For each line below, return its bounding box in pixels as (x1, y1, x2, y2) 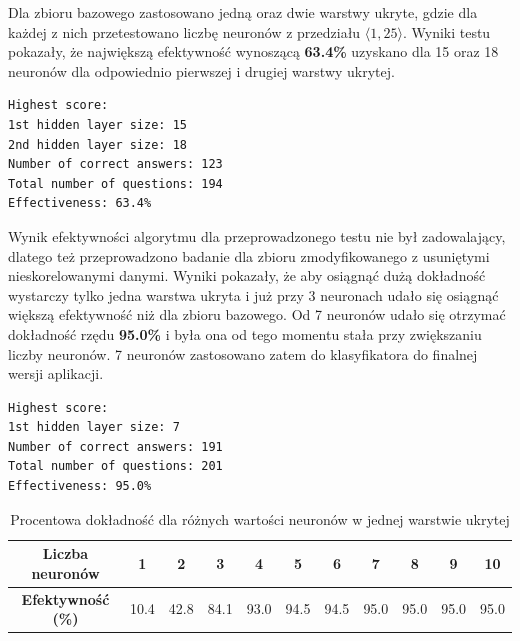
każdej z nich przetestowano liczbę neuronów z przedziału (8, 21, 361, 42)
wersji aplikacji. (8, 363, 104, 384)
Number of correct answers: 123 (8, 157, 223, 172)
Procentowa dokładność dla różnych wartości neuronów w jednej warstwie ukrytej (10, 508, 510, 529)
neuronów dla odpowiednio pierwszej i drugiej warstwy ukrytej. (8, 60, 395, 81)
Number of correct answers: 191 (8, 439, 223, 454)
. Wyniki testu (402, 21, 491, 42)
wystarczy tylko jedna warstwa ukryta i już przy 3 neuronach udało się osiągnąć (8, 284, 499, 305)
